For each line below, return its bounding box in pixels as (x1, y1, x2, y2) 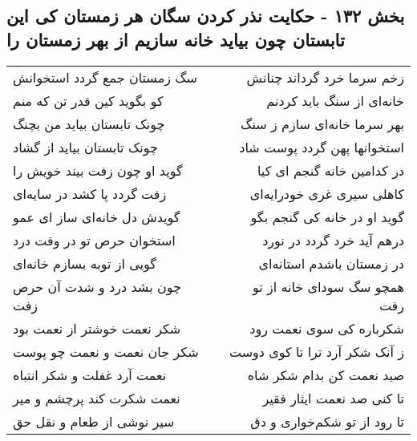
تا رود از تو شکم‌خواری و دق (250, 411, 404, 431)
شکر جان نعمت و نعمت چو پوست (13, 342, 199, 361)
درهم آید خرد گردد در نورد (262, 230, 404, 249)
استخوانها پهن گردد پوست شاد (239, 137, 404, 156)
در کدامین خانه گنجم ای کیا (257, 160, 404, 180)
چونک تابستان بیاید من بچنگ (13, 114, 165, 133)
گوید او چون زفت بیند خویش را (13, 160, 183, 180)
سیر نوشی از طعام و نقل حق (13, 411, 175, 431)
